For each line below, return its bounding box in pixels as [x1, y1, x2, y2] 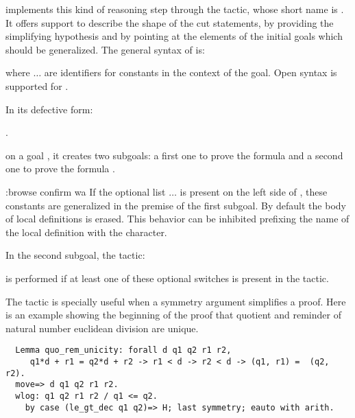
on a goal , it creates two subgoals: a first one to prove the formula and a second [5, 148, 343, 162]
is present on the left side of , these [180, 184, 328, 198]
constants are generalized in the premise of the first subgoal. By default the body [5, 198, 346, 212]
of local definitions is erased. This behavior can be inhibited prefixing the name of [5, 211, 350, 226]
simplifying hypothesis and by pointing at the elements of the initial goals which [5, 29, 343, 43]
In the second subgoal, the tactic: [5, 248, 145, 262]
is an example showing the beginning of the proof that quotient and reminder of [5, 307, 341, 322]
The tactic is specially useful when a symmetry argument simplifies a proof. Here [5, 294, 346, 308]
